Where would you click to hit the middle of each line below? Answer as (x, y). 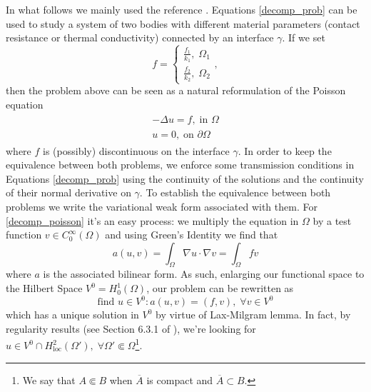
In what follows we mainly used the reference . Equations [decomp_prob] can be (182, 9)
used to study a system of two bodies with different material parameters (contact (183, 23)
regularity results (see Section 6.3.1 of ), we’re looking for (131, 328)
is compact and (180, 380)
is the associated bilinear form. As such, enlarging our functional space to (204, 274)
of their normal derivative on (68, 192)
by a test (332, 220)
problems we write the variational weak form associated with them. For (162, 206)
